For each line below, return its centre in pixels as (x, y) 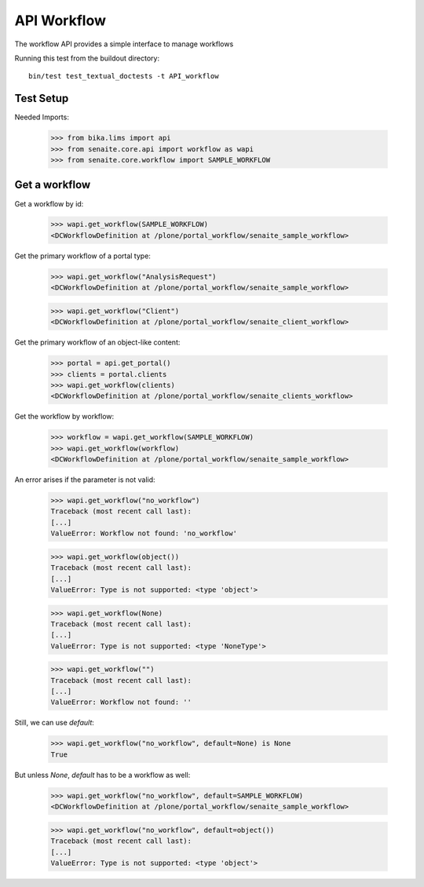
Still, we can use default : (54, 723)
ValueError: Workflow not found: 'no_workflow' (144, 533)
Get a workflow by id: (49, 203)
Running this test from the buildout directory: (87, 58)
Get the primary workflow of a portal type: (82, 256)
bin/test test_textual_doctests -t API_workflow (124, 76)
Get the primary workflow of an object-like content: (97, 342)
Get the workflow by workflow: (64, 417)
